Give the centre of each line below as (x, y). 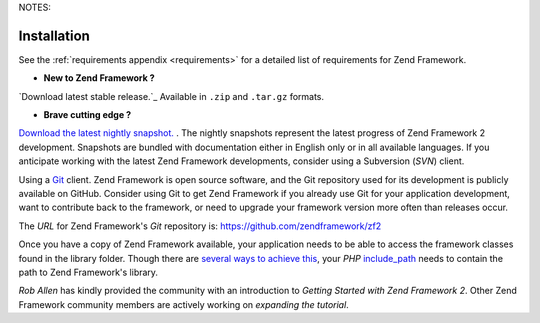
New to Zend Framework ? (99, 78)
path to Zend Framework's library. (88, 272)
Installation (54, 35)
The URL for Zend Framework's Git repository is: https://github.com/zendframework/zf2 (200, 226)
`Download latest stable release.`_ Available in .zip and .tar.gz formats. (171, 96)
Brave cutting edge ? (87, 115)
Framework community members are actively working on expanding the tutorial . (183, 304)
